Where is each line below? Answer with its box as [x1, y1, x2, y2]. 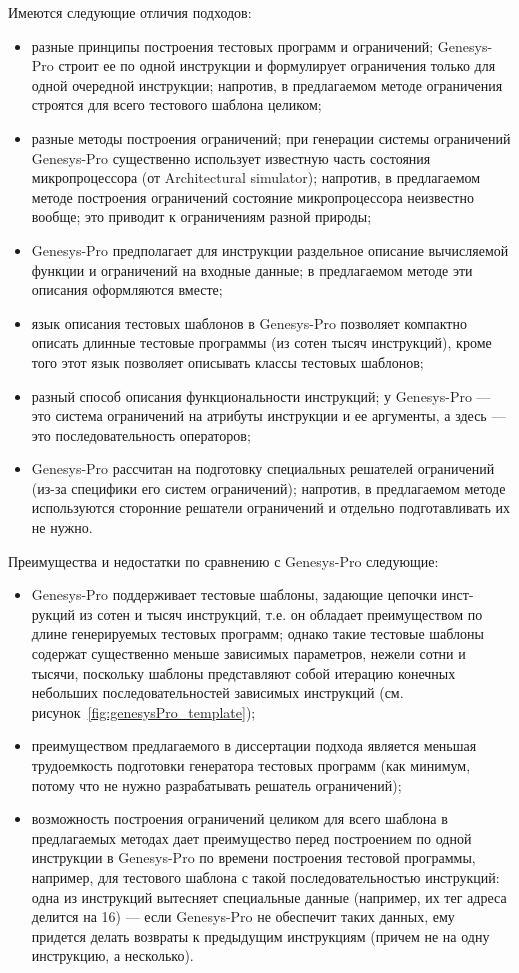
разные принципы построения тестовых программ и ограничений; [31, 35, 434, 56]
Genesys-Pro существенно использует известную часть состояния [31, 147, 431, 168]
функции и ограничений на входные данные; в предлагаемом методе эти [31, 259, 473, 280]
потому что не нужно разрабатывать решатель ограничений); [31, 774, 402, 795]
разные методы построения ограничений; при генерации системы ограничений [31, 127, 511, 148]
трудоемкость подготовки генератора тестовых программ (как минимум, [31, 755, 471, 775]
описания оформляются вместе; [31, 279, 223, 300]
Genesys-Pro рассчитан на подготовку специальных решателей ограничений [31, 458, 495, 479]
